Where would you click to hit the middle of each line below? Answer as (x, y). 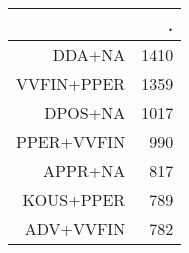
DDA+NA (89, 54)
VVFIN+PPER (71, 83)
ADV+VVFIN (75, 228)
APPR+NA (84, 170)
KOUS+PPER (74, 199)
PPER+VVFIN (71, 141)
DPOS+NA (85, 112)
